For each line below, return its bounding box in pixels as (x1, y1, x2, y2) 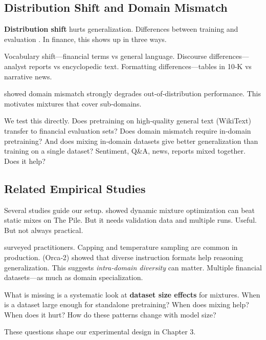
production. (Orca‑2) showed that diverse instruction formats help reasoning (4, 251, 243, 262)
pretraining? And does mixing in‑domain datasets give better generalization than (4, 135, 258, 146)
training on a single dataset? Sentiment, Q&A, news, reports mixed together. (4, 145, 246, 156)
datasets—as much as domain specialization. (4, 272, 143, 283)
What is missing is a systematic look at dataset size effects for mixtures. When (4, 289, 260, 300)
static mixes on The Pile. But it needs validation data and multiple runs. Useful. (4, 215, 257, 225)
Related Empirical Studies (4, 180, 146, 196)
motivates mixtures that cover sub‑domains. (4, 98, 142, 109)
